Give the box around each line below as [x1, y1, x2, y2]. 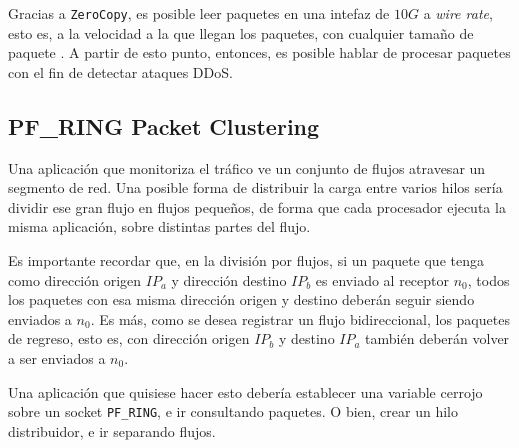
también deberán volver [365, 328, 510, 349]
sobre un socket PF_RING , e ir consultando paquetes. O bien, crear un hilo [8, 401, 458, 422]
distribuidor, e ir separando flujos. [8, 420, 216, 441]
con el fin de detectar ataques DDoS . [8, 61, 233, 82]
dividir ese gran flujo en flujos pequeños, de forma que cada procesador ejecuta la [8, 196, 506, 217]
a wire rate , [423, 3, 493, 23]
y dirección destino [171, 269, 287, 290]
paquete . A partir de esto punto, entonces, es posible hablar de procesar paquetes [8, 42, 511, 63]
